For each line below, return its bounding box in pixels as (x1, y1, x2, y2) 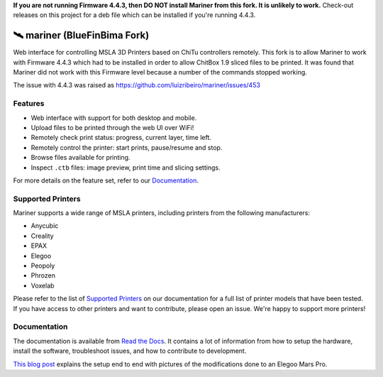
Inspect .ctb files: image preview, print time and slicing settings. (30, 163, 221, 172)
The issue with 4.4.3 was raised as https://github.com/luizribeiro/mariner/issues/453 (13, 81, 260, 89)
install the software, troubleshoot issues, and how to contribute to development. (13, 346, 247, 355)
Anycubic (30, 222, 59, 230)
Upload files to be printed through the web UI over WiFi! (30, 124, 194, 131)
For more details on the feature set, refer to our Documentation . (13, 176, 199, 185)
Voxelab (30, 281, 55, 290)
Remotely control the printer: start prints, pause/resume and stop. (30, 143, 223, 152)
